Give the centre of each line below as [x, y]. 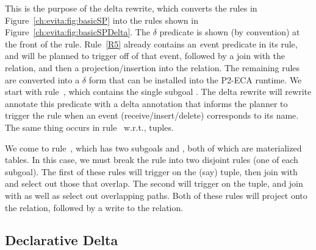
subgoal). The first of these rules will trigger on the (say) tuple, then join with [151, 171]
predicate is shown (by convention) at [230, 32]
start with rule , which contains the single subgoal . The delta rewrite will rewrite [158, 92]
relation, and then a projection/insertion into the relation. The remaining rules [153, 67]
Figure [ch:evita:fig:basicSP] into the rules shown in [102, 20]
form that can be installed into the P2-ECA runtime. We [195, 79]
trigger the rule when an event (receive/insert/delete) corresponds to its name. [152, 115]
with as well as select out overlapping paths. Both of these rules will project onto [156, 195]
